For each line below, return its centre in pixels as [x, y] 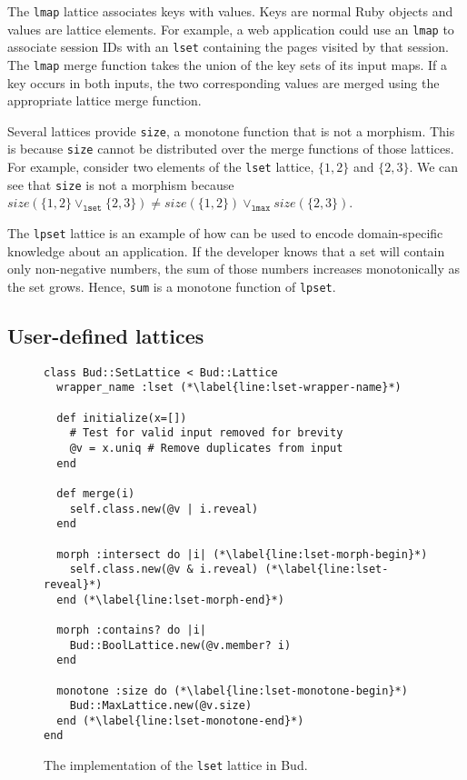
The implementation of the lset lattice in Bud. [176, 765]
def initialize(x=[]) [122, 418]
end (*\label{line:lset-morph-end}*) [170, 600]
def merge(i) [96, 493]
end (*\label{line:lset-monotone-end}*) [180, 720]
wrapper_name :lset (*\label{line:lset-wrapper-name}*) [229, 388]
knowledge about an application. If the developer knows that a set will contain [226, 250]
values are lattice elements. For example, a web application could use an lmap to [231, 29]
